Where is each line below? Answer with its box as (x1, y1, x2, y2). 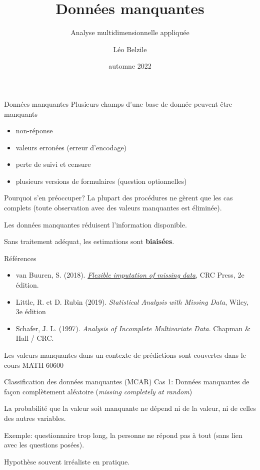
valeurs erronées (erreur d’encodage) (15, 142, 127, 152)
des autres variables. (4, 412, 66, 423)
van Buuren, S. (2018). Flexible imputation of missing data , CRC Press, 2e (15, 270, 244, 280)
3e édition (15, 306, 46, 317)
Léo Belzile (113, 44, 147, 54)
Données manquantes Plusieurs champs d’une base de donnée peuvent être (4, 98, 232, 109)
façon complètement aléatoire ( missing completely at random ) (4, 386, 192, 396)
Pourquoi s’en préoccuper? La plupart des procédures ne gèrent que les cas (4, 192, 233, 203)
